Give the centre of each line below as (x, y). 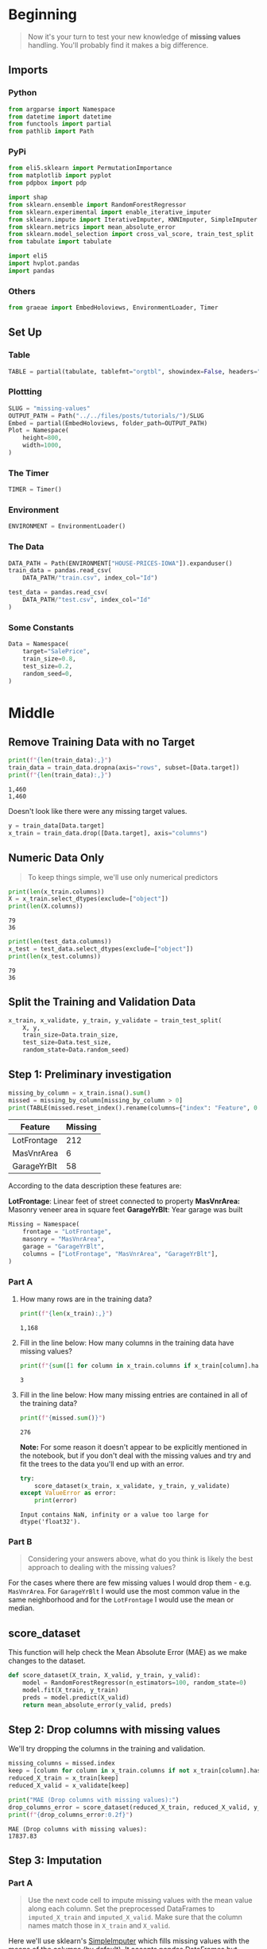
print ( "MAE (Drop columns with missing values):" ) (94, 1800)
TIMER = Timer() (35, 490)
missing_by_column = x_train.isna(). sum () (79, 1093)
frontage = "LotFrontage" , (67, 1232)
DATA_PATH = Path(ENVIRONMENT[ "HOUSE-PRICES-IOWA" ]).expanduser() (120, 563)
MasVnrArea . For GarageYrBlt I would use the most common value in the (124, 1591)
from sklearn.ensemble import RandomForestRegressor (97, 204)
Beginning (43, 15)
